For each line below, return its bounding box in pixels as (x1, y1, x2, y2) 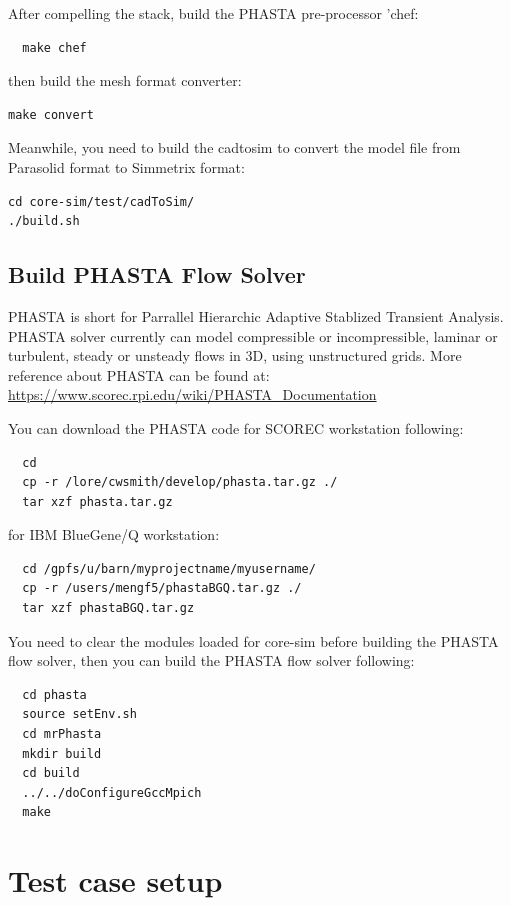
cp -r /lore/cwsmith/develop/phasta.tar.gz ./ (22, 475, 338, 490)
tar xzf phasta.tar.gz (22, 494, 173, 509)
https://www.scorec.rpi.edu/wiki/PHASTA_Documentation (8, 384, 377, 405)
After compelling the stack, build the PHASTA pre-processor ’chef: (8, 3, 419, 23)
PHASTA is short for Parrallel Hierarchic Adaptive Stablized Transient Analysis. (8, 305, 504, 326)
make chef (22, 40, 87, 55)
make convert (8, 107, 94, 122)
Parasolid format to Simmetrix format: (8, 156, 245, 177)
